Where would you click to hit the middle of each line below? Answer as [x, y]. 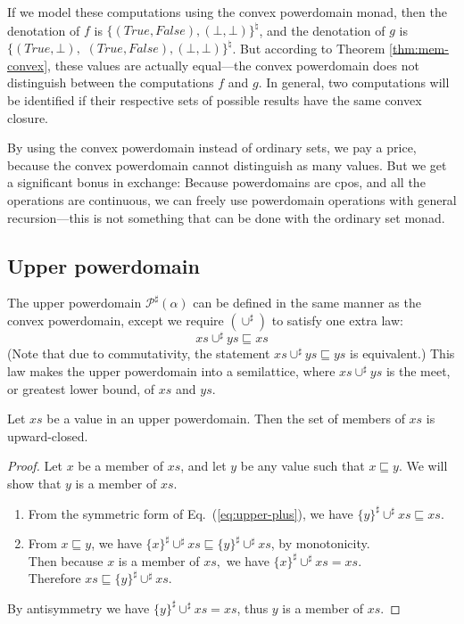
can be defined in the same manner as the [307, 303]
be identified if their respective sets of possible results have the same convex [215, 99]
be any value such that [302, 466]
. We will [423, 466]
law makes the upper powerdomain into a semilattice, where [171, 371]
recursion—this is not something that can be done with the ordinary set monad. [226, 217]
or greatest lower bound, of [81, 388]
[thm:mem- [419, 48]
